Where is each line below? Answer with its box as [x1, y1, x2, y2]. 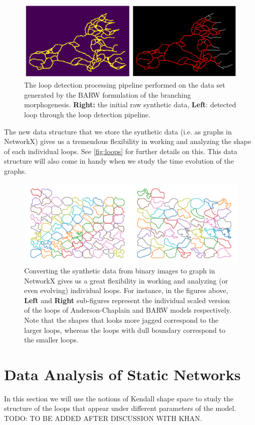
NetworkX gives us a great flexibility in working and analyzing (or [24, 275, 228, 286]
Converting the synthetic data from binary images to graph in [24, 265, 215, 275]
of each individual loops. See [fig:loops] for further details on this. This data [4, 146, 237, 156]
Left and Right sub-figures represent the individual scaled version [24, 295, 230, 305]
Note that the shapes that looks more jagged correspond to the [24, 314, 219, 325]
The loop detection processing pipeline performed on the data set [24, 80, 225, 90]
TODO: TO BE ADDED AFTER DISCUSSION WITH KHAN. [4, 413, 202, 423]
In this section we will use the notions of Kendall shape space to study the [4, 393, 233, 403]
